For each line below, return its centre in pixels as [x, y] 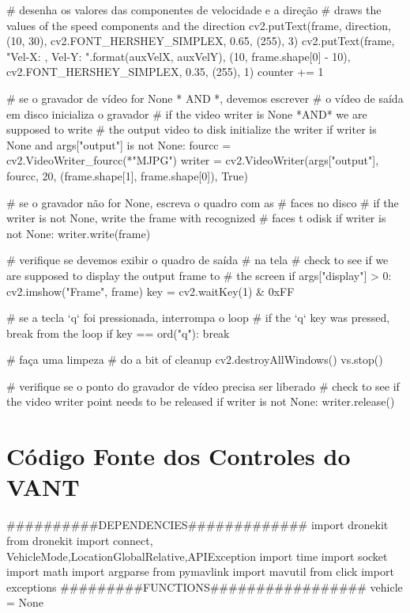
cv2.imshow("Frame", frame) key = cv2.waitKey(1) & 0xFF [150, 291]
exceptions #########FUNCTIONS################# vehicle [205, 587]
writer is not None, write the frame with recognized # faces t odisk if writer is [196, 218]
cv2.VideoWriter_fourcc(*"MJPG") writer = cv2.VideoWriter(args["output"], [193, 160]
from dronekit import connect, [80, 540]
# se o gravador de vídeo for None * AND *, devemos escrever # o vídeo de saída [205, 98]
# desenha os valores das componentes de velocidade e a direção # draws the [194, 9]
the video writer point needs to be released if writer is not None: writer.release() [201, 401]
